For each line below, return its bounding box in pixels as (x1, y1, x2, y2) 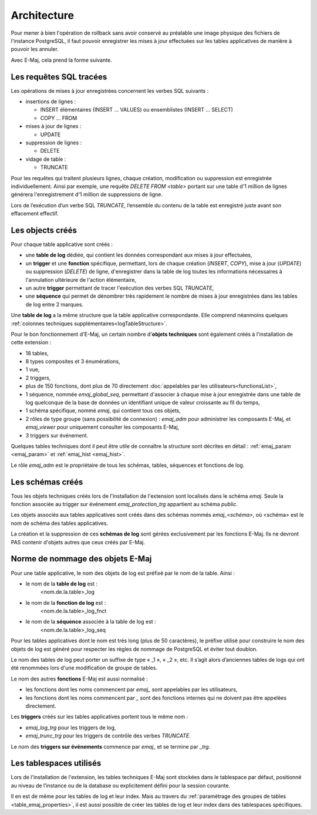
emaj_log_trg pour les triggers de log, (25, 724, 116, 731)
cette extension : (11, 339, 52, 346)
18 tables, (25, 349, 49, 356)
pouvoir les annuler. (11, 46, 59, 53)
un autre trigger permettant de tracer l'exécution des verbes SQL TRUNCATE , (25, 284, 214, 291)
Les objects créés (11, 225, 77, 235)
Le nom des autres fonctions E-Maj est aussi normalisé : (11, 675, 148, 682)
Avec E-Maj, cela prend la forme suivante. (11, 56, 112, 63)
